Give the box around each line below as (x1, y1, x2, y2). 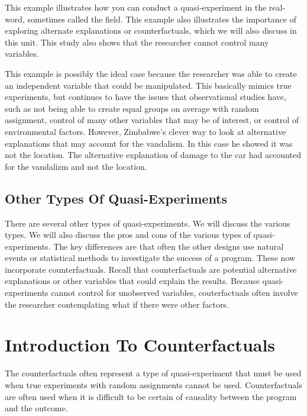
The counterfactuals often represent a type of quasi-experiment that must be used (5, 367, 302, 379)
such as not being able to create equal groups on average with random (5, 102, 259, 114)
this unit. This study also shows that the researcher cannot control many (5, 36, 269, 48)
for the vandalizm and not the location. (5, 160, 147, 172)
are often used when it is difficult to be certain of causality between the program (5, 390, 297, 402)
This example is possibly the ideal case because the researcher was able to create (5, 67, 297, 79)
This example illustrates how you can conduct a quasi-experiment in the (5, 1, 267, 13)
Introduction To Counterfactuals (5, 333, 276, 357)
